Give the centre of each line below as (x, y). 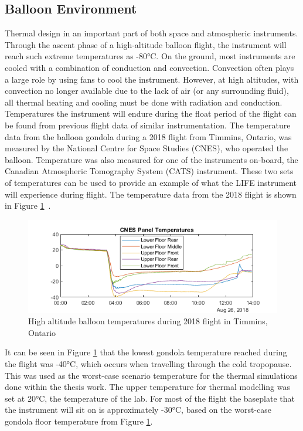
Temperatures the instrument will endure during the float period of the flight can (151, 113)
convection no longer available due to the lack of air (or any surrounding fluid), (147, 91)
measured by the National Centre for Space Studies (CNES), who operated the (147, 148)
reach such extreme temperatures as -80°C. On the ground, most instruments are (150, 56)
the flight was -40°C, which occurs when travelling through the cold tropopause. (148, 364)
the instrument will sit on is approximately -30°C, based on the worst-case (138, 410)
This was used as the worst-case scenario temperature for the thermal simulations (151, 375)
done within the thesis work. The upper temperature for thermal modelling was (147, 387)
